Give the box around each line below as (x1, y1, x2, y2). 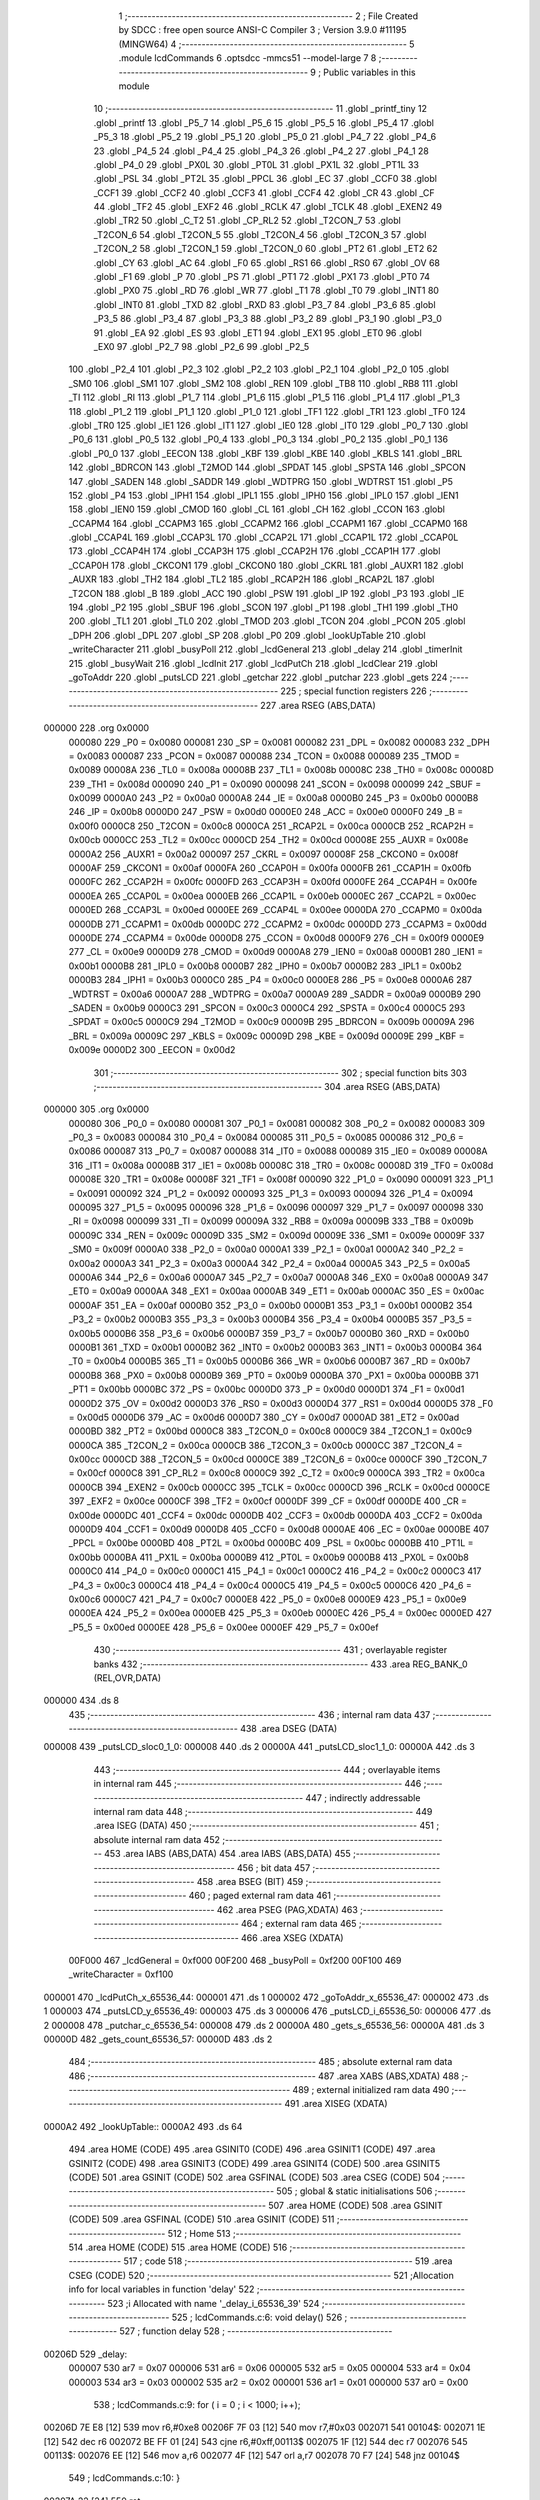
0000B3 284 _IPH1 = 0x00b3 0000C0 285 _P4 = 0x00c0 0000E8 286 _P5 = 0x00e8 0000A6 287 (68, 974, 473, 986)
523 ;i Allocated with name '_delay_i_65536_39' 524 (106, 2297, 320, 2309)
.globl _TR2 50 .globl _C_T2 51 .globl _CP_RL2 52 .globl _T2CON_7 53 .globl (93, 215, 402, 227)
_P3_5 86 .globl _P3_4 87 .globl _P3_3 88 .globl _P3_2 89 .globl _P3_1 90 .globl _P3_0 (93, 313, 442, 325)
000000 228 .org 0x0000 (43, 722, 150, 734)
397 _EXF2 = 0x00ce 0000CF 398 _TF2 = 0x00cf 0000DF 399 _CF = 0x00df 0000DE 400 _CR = (68, 1495, 467, 1507)
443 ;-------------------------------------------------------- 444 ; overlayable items (93, 1763, 441, 1775)
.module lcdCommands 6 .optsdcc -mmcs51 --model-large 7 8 (118, 52, 377, 64)
